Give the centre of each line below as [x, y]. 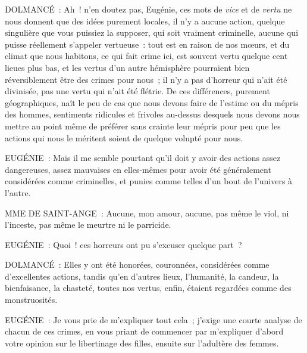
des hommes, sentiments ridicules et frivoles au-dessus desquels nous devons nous [152, 114]
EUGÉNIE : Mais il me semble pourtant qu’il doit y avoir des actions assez [143, 158]
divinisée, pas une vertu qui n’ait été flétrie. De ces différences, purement [137, 91]
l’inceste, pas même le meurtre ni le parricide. [88, 225]
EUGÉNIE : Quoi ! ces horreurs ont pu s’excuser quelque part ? [123, 244]
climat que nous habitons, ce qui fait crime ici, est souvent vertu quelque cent [146, 56]
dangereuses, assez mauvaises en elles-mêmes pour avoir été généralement [138, 169]
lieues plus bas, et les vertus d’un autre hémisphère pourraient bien [127, 67]
